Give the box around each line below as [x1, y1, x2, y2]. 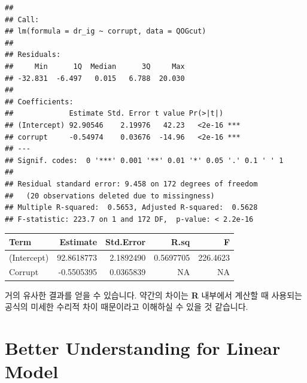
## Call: [5, 15, 39, 24]
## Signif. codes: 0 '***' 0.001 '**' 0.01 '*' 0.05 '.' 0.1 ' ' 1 [5, 156, 284, 165]
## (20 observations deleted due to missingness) [5, 191, 215, 200]
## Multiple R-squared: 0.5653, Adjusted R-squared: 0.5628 [5, 203, 258, 212]
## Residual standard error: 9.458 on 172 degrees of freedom [5, 179, 258, 188]
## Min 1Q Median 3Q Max [5, 62, 185, 71]
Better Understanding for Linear [5, 335, 281, 360]
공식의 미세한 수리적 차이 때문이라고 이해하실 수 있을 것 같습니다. [5, 300, 248, 313]
